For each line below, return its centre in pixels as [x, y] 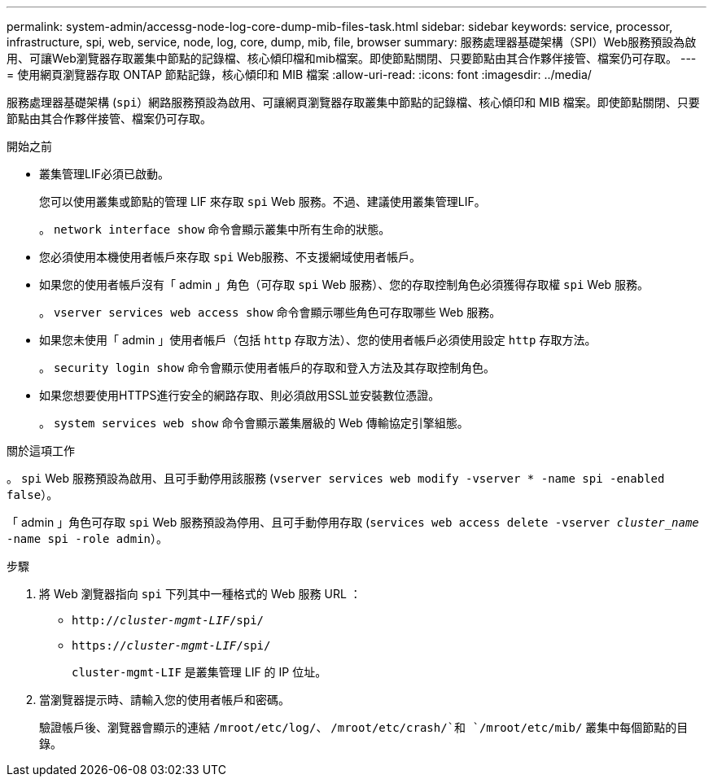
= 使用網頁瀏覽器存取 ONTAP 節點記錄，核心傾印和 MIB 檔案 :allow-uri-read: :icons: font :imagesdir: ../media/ [299, 74]
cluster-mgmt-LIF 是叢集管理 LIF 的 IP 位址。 [199, 672]
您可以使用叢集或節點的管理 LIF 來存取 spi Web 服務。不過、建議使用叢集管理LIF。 [262, 201]
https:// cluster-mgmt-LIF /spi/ [171, 645]
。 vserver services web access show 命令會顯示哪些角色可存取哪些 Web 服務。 [270, 312]
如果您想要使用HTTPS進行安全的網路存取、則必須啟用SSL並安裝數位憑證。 [240, 395]
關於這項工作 [41, 451]
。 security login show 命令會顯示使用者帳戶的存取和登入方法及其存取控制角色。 [267, 367]
